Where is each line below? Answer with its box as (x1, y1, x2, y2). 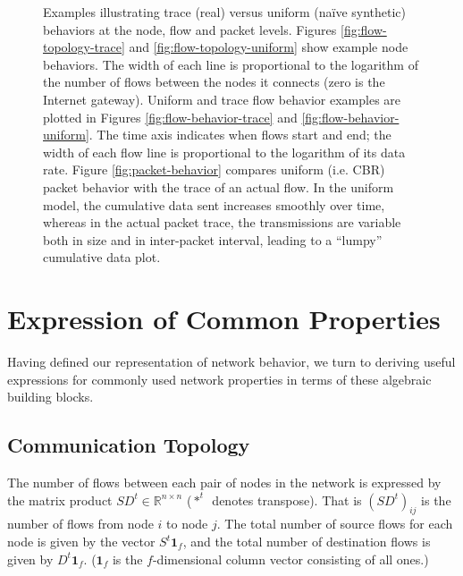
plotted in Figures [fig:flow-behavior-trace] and (43, 107, 298, 126)
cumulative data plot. (43, 248, 161, 267)
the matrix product (7, 490, 113, 509)
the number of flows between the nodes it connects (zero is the (43, 72, 385, 91)
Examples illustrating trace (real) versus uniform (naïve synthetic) (43, 3, 407, 21)
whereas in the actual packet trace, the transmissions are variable (43, 213, 401, 232)
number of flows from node (7, 514, 154, 533)
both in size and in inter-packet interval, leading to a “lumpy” (43, 230, 383, 249)
